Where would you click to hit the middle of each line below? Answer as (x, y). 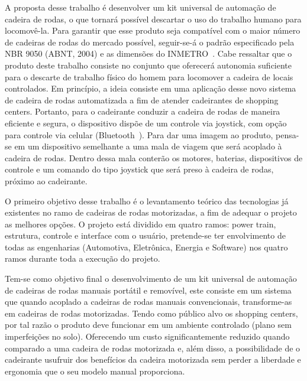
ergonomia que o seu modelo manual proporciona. (95, 371)
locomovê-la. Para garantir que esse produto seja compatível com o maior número (153, 30)
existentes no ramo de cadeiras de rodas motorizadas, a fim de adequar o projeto (151, 212)
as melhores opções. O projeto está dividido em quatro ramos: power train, (140, 224)
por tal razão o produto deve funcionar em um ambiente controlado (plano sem (148, 325)
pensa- (287, 134)
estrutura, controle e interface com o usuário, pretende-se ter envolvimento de (145, 235)
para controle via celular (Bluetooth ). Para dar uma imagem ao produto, (139, 134)
